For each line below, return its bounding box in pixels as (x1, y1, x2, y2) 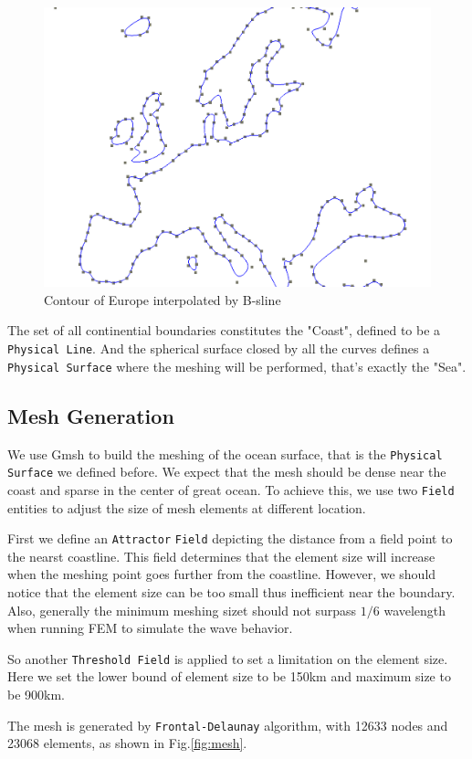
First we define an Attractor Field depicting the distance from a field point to (7, 529, 453, 548)
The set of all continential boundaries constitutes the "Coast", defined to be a (7, 321, 441, 340)
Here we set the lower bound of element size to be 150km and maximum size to (7, 667, 451, 686)
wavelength (383, 600, 446, 619)
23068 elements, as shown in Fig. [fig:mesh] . (7, 733, 247, 753)
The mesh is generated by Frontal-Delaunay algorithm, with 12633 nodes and (7, 715, 448, 734)
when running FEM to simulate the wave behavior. (7, 618, 293, 638)
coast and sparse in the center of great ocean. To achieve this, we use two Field (7, 480, 455, 499)
